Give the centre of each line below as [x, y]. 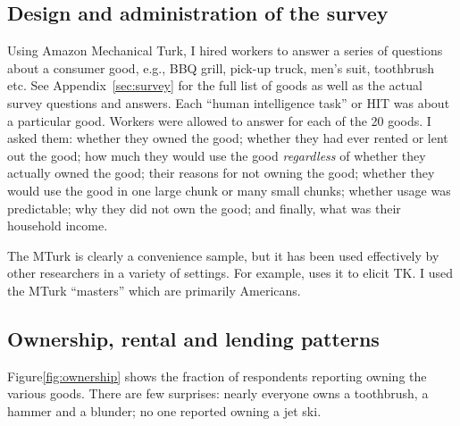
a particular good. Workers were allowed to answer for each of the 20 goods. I [219, 120]
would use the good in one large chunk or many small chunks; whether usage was [229, 190]
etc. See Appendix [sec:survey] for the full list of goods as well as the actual [215, 85]
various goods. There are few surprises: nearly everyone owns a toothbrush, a [218, 393]
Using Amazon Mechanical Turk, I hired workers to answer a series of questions [225, 50]
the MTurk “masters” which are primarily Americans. [154, 290]
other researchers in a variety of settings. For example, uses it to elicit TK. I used [230, 273]
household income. [58, 226]
